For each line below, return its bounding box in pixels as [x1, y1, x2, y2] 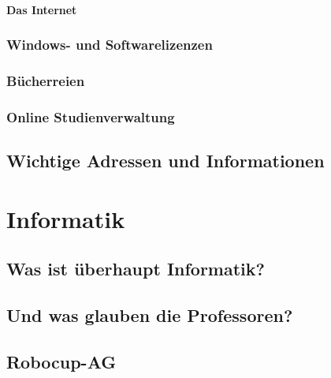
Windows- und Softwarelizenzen [6, 35, 213, 54]
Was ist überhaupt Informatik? [6, 256, 265, 281]
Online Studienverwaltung [6, 107, 175, 126]
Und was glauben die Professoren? [6, 303, 293, 327]
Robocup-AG [6, 349, 117, 373]
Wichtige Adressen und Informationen [6, 148, 325, 173]
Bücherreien [6, 70, 85, 90]
